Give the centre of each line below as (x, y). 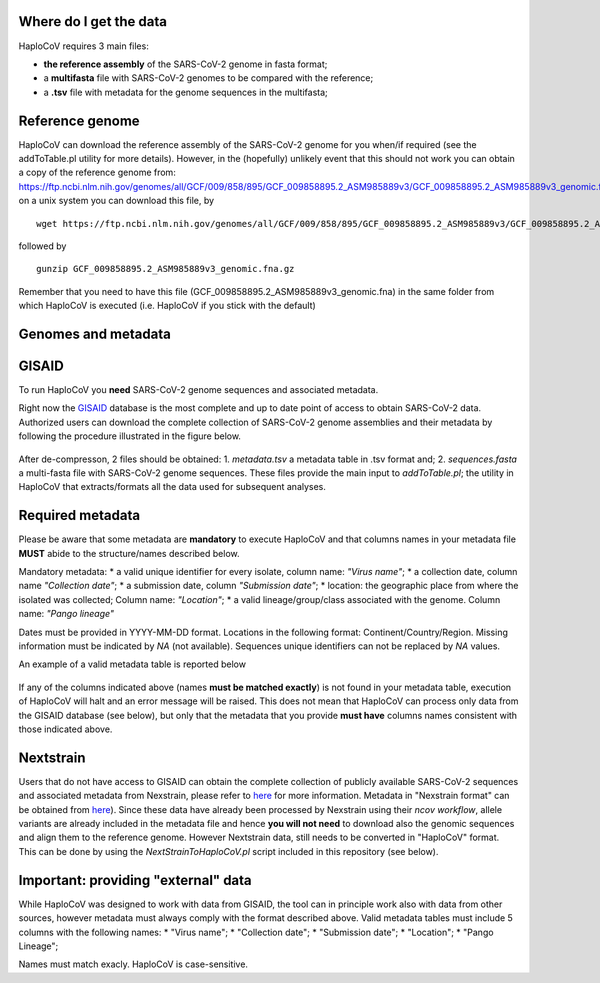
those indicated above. (65, 729)
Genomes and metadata (95, 333)
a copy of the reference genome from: (97, 172)
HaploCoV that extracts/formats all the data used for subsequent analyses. (172, 487)
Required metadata (79, 515)
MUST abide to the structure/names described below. (129, 553)
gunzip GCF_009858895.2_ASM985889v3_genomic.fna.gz (165, 269)
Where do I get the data (93, 21)
